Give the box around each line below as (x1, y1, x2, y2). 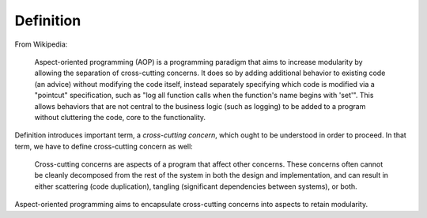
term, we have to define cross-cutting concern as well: (14, 141, 193, 151)
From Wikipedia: (14, 39, 68, 49)
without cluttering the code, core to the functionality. (34, 112, 206, 122)
